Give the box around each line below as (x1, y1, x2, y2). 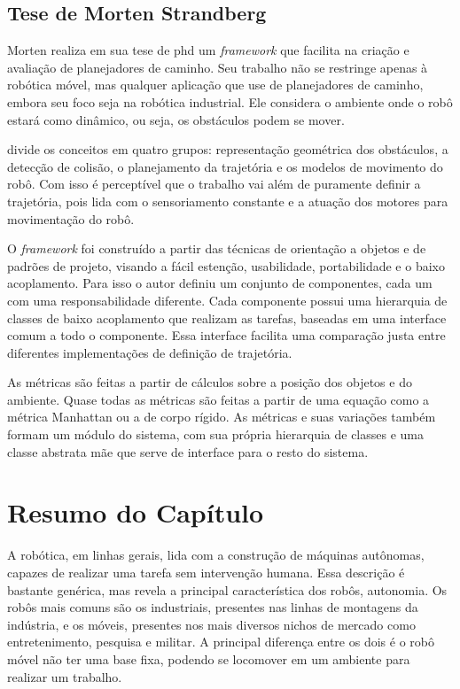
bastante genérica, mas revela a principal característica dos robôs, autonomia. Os (7, 580, 448, 599)
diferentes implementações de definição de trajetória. (7, 343, 292, 361)
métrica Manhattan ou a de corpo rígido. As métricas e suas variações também (7, 407, 436, 426)
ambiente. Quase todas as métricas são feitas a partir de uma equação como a (7, 390, 430, 408)
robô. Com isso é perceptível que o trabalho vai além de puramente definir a (7, 174, 421, 193)
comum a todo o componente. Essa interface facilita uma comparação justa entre (7, 326, 446, 344)
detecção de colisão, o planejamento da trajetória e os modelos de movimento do (7, 157, 443, 175)
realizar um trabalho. (7, 667, 122, 685)
